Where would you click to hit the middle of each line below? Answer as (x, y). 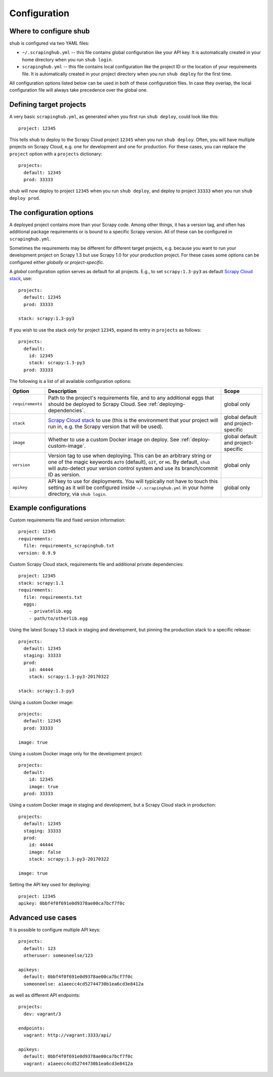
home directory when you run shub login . (67, 59)
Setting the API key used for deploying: (50, 885)
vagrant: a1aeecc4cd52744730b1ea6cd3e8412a (78, 1063)
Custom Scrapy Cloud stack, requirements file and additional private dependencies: (97, 565)
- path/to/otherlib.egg (58, 618)
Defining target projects (48, 104)
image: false (45, 852)
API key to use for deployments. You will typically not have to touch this (133, 481)
